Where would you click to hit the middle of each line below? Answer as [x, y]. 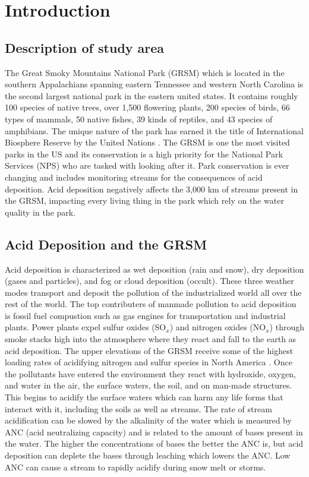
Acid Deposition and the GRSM [106, 244]
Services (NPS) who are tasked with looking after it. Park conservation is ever [147, 165]
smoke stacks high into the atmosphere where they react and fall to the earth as [151, 339]
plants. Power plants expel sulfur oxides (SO [86, 327]
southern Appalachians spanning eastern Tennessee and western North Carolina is [154, 84]
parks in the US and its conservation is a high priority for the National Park [144, 154]
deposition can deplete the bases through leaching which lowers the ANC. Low [148, 455]
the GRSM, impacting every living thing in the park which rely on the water [144, 200]
